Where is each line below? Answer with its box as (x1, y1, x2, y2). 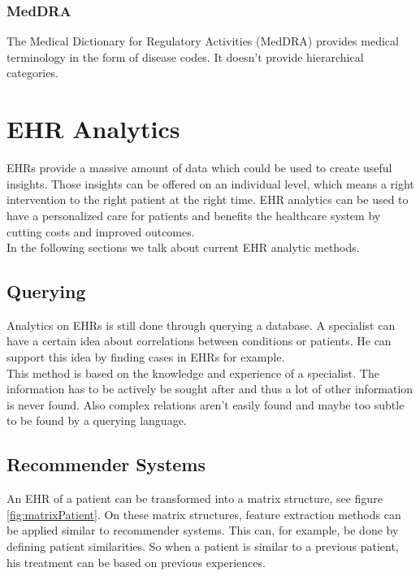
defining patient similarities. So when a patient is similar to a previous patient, (6, 538, 399, 555)
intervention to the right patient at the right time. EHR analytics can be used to (6, 191, 409, 208)
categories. (6, 64, 58, 81)
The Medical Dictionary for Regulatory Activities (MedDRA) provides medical (6, 32, 399, 50)
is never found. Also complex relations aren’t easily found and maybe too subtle (6, 396, 405, 413)
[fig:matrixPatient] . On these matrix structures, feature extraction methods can (6, 505, 401, 522)
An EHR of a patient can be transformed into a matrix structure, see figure (6, 490, 383, 507)
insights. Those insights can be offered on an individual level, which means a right (6, 175, 414, 192)
